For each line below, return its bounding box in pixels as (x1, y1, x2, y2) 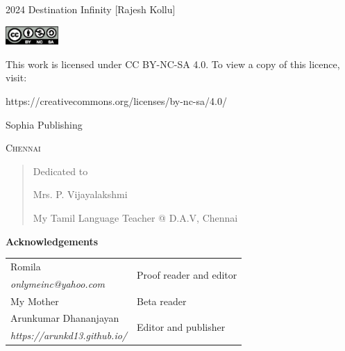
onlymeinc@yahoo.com (10, 276, 105, 291)
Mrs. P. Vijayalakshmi (33, 187, 128, 202)
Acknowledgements (6, 234, 99, 248)
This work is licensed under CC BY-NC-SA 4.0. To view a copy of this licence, (6, 56, 340, 71)
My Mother (10, 293, 59, 308)
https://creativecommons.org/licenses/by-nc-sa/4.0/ (6, 94, 227, 108)
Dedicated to (33, 163, 88, 178)
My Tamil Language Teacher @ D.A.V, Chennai (33, 211, 238, 225)
